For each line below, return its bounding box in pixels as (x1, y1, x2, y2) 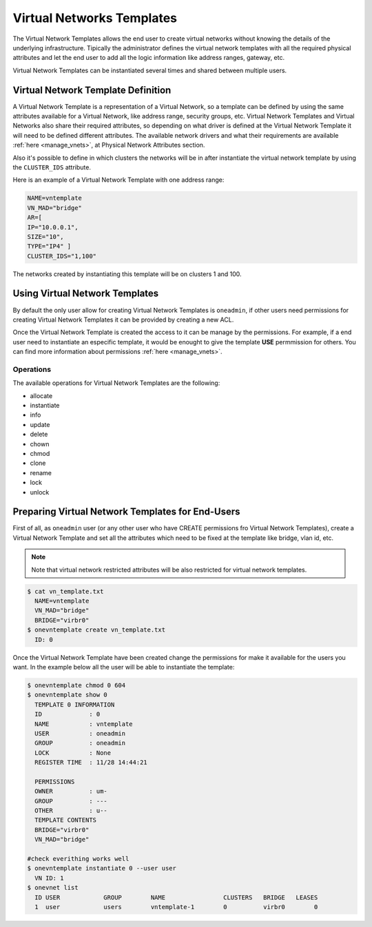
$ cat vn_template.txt (27, 587, 104, 595)
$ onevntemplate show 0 (27, 691, 108, 699)
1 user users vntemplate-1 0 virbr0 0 (34, 903, 318, 910)
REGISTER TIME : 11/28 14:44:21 (34, 758, 147, 767)
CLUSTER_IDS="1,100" (27, 252, 96, 260)
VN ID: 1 (34, 874, 64, 882)
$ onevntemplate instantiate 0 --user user (27, 864, 177, 873)
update (30, 420, 50, 428)
